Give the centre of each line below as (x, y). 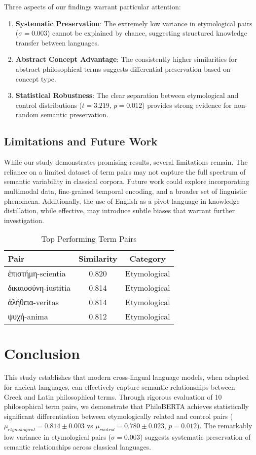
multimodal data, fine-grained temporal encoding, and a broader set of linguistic (126, 191)
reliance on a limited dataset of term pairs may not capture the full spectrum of (125, 171)
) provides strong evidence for (187, 105)
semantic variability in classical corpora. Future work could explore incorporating (127, 181)
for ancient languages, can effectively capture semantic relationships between (120, 387)
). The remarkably (225, 426)
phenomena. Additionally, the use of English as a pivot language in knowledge (122, 201)
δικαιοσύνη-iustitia (39, 288)
